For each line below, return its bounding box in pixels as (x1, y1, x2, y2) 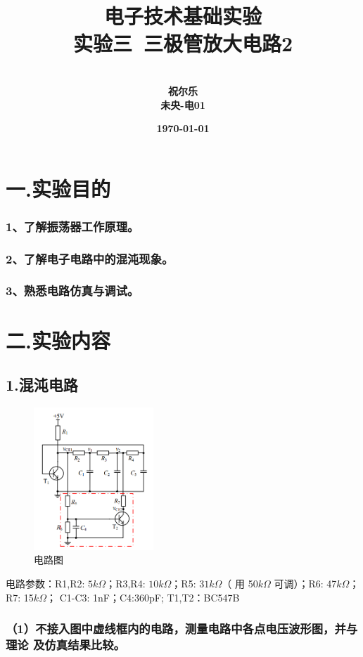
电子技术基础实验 (103, 1, 262, 30)
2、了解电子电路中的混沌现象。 (6, 249, 174, 267)
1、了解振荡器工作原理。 (6, 217, 139, 235)
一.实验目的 (6, 174, 110, 202)
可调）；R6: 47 (274, 576, 337, 591)
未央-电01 (160, 97, 205, 112)
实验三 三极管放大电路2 (72, 29, 293, 58)
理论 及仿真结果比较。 (6, 636, 125, 653)
